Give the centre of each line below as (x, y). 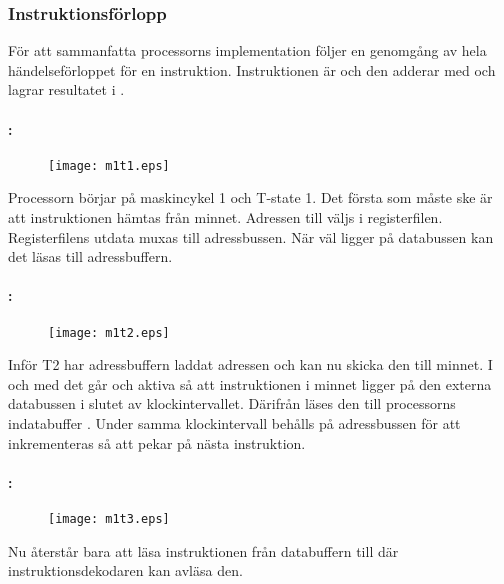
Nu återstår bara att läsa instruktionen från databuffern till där (203, 550)
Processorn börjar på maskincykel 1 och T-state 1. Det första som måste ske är (250, 197)
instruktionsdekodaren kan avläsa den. (125, 570)
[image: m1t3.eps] (109, 519)
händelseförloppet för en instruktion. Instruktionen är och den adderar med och (252, 69)
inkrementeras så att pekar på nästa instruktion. (157, 442)
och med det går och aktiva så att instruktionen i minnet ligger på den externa (250, 383)
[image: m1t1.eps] (109, 165)
